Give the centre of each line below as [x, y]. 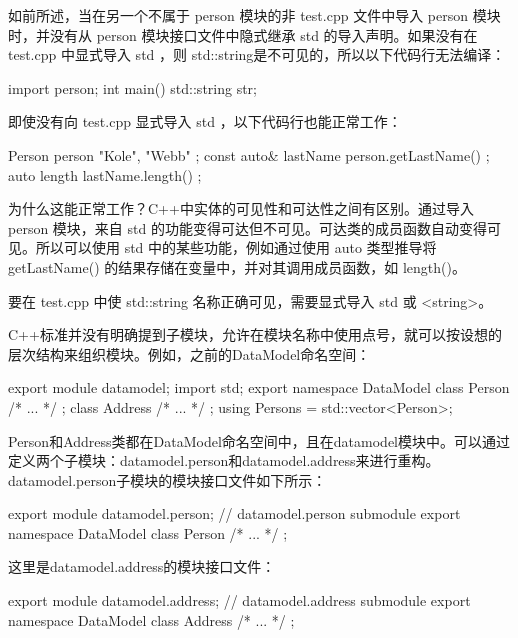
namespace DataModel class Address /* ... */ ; [151, 619]
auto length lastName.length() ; [105, 174]
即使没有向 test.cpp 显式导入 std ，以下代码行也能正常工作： [205, 121]
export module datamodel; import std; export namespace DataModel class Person [259, 387]
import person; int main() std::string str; [133, 87]
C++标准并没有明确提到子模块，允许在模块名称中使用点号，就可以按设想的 [255, 334]
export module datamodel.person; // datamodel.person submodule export [234, 513]
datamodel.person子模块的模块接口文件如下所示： [167, 479]
